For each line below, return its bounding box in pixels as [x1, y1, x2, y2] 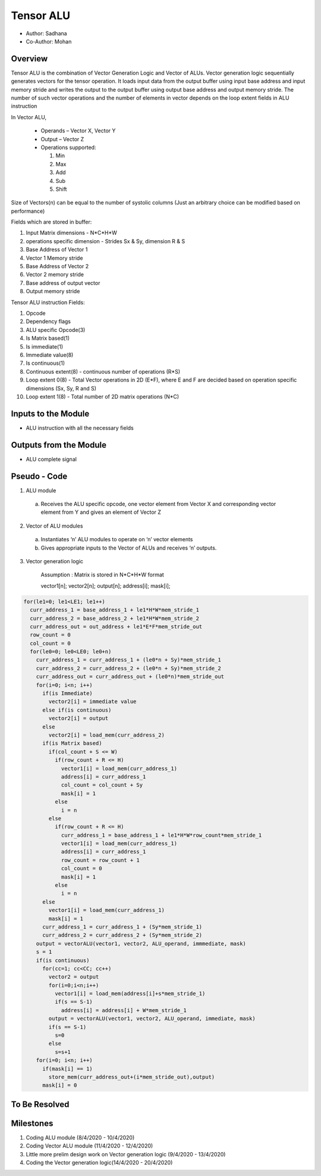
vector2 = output [48, 973, 99, 980]
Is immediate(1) [26, 343, 64, 350]
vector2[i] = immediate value [48, 698, 137, 705]
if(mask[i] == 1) [42, 1065, 93, 1072]
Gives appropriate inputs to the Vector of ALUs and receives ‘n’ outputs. [40, 544, 217, 551]
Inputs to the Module [11, 408, 90, 418]
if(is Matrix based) [42, 740, 102, 747]
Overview [11, 54, 48, 64]
